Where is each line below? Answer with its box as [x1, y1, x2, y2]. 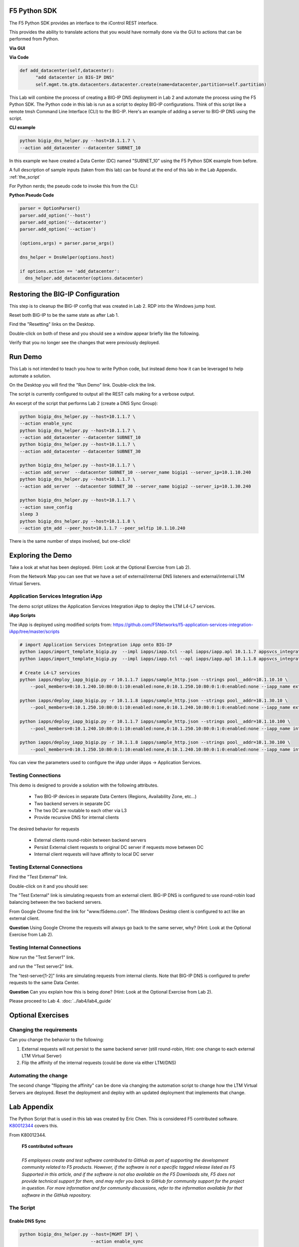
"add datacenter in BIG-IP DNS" [35, 75, 115, 80]
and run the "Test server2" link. [9, 963, 74, 970]
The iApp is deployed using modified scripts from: [9, 622, 112, 627]
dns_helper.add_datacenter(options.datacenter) [25, 275, 144, 281]
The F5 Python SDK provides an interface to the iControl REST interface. [9, 20, 158, 26]
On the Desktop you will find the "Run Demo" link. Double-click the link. [9, 382, 156, 388]
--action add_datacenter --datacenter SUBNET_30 [19, 448, 141, 454]
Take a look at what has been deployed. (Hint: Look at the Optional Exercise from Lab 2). [9, 564, 191, 570]
